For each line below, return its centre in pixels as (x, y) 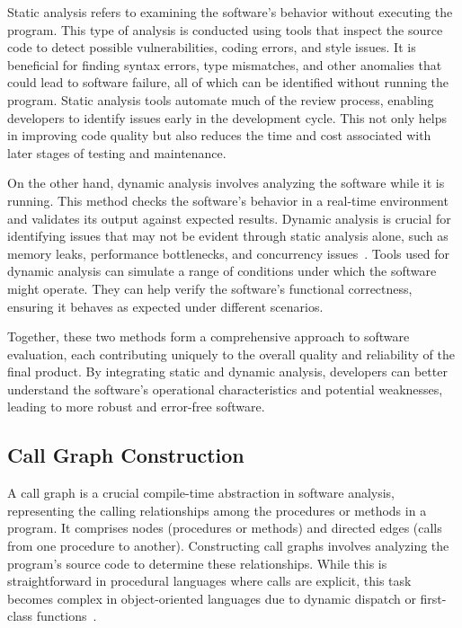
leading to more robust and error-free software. (136, 407)
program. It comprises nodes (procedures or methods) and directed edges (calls (225, 528)
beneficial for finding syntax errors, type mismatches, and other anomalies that (225, 64)
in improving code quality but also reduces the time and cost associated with (219, 135)
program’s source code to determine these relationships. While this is (197, 563)
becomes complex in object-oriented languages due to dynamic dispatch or (212, 598)
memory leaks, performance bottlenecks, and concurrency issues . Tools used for (228, 253)
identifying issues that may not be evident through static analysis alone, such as (228, 236)
